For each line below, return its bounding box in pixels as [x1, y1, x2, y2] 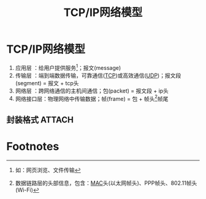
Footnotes [6, 139, 59, 153]
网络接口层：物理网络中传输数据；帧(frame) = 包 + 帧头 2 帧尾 [15, 94, 169, 102]
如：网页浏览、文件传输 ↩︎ [15, 166, 81, 173]
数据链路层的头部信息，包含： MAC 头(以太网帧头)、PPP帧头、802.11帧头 [15, 179, 197, 187]
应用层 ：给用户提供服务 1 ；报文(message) [15, 62, 121, 71]
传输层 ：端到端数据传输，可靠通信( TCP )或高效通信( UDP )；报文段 [15, 72, 181, 79]
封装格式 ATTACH [6, 115, 74, 125]
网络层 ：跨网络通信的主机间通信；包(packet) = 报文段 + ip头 [15, 87, 169, 94]
